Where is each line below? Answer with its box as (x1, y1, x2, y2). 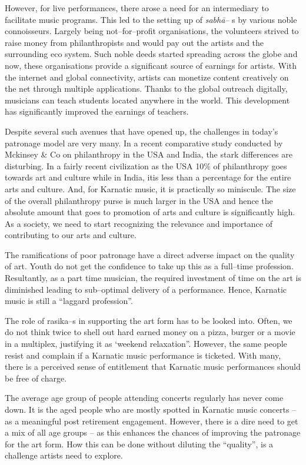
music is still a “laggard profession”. (5, 295, 133, 307)
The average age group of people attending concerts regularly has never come (5, 392, 284, 404)
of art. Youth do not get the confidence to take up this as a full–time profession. (5, 260, 294, 272)
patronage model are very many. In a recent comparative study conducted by (5, 136, 283, 149)
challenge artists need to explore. (5, 449, 123, 461)
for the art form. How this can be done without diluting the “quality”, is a (5, 437, 274, 450)
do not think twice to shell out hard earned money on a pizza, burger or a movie (5, 326, 295, 338)
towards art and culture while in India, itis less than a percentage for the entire (5, 171, 291, 183)
